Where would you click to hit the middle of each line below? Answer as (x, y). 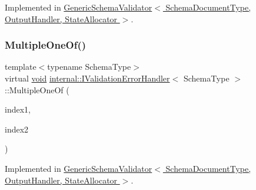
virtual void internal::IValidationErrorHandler (87, 78)
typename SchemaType (89, 67)
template (21, 67)
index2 (17, 129)
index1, (18, 109)
